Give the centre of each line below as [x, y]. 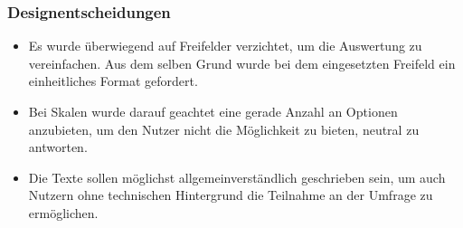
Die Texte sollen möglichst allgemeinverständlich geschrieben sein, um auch [237, 177]
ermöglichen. [63, 212]
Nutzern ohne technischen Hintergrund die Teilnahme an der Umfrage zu [231, 195]
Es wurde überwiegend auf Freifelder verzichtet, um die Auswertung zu [225, 46]
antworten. [58, 147]
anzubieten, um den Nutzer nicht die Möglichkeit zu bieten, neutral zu [224, 129]
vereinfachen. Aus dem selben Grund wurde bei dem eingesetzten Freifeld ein [242, 63]
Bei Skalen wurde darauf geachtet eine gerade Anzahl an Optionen [213, 111]
